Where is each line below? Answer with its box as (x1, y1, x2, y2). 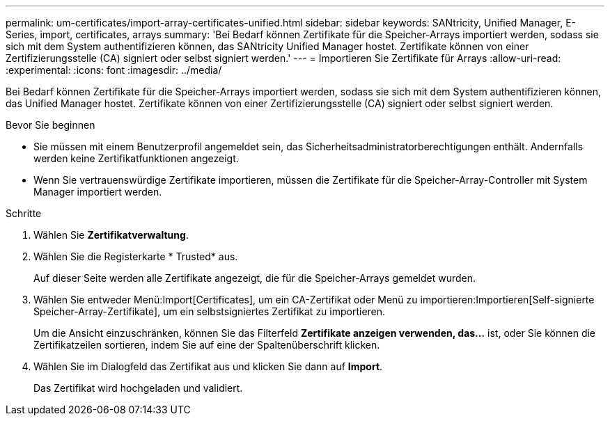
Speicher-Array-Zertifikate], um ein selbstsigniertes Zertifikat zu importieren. (33, 305, 386, 317)
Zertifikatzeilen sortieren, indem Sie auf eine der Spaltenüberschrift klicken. (33, 339, 380, 351)
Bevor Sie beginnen (6, 119, 95, 131)
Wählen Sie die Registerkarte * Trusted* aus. (33, 251, 238, 262)
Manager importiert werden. (33, 186, 162, 198)
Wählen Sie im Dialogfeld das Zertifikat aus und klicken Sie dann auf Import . (33, 360, 383, 372)
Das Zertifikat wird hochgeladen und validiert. (33, 382, 243, 394)
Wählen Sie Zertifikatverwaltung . (33, 229, 189, 241)
